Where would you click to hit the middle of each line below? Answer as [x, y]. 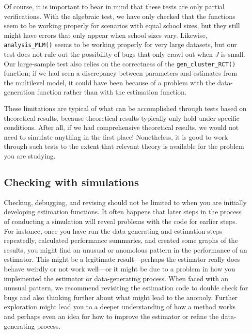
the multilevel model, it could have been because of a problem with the [110, 82]
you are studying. [30, 156]
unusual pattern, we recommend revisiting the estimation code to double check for [126, 288]
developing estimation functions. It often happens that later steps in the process [123, 212]
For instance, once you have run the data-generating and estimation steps [113, 231]
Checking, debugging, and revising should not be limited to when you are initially [125, 202]
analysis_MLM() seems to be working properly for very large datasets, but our [120, 44]
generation [19, 92]
